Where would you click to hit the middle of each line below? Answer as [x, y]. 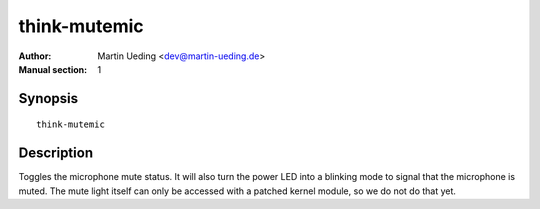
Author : [35, 56]
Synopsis [48, 98]
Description [56, 153]
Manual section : [53, 69]
